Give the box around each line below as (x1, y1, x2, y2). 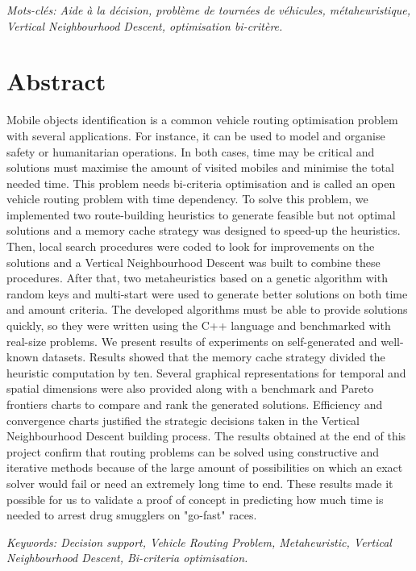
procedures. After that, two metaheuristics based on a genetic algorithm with (6, 269, 388, 286)
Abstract (6, 65, 106, 98)
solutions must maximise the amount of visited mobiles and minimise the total (6, 159, 394, 176)
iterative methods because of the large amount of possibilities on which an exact (6, 459, 403, 476)
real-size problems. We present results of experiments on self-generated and (6, 332, 377, 349)
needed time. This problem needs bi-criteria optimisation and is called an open (6, 174, 396, 191)
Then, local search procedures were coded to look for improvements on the (6, 238, 375, 255)
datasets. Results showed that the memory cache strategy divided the (42, 348, 385, 365)
